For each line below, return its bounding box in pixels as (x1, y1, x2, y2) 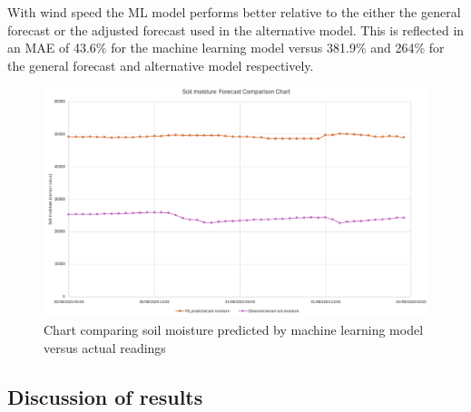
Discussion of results (7, 382, 203, 410)
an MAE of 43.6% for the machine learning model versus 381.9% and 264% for (7, 38, 445, 57)
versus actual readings (44, 338, 166, 357)
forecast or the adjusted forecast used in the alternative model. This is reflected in (7, 20, 465, 39)
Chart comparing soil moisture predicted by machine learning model (44, 319, 424, 338)
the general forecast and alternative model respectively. (7, 55, 314, 74)
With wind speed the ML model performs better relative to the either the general (7, 3, 461, 21)
